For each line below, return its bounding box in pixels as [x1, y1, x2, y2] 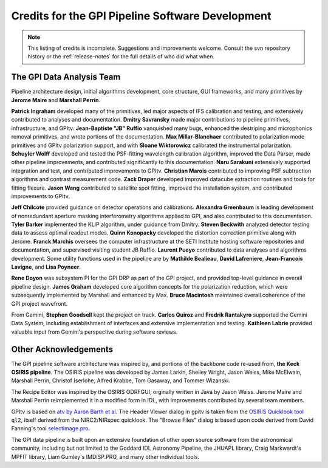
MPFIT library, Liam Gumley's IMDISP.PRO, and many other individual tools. [11, 453, 200, 460]
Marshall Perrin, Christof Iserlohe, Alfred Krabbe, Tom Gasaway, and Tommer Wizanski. [11, 377, 230, 384]
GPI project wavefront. [11, 300, 68, 307]
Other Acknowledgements [11, 344, 114, 354]
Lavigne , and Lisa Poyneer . [11, 263, 81, 270]
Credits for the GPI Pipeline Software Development [11, 9, 272, 22]
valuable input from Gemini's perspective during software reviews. [11, 328, 178, 336]
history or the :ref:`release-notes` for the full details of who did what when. [27, 53, 215, 60]
